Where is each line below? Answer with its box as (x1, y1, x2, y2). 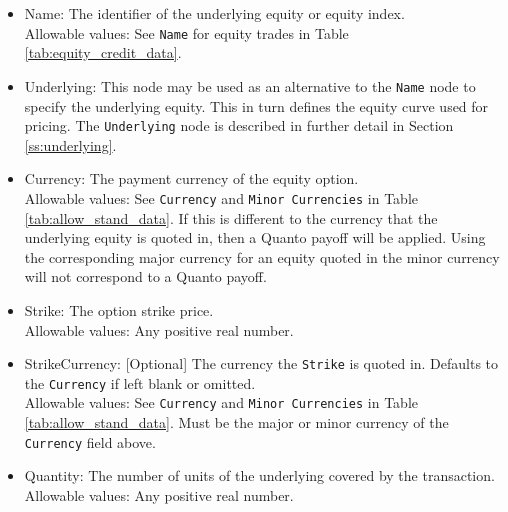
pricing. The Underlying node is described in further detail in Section (24, 115, 454, 136)
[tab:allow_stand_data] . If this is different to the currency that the (24, 207, 438, 228)
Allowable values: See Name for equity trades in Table (24, 22, 349, 43)
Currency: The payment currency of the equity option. (24, 168, 359, 189)
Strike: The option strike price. (24, 299, 214, 320)
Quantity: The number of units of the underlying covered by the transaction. (24, 465, 495, 486)
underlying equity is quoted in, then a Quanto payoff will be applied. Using (24, 227, 486, 248)
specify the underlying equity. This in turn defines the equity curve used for (24, 95, 489, 116)
